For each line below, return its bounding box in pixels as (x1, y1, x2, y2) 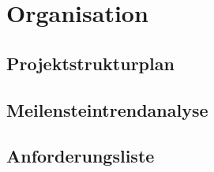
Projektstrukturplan (6, 50, 175, 75)
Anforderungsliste (6, 144, 155, 168)
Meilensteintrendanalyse (6, 97, 208, 122)
